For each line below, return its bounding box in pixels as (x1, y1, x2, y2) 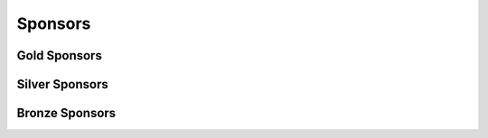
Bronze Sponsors (16, 106, 117, 121)
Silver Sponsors (16, 77, 108, 92)
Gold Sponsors (16, 48, 103, 63)
